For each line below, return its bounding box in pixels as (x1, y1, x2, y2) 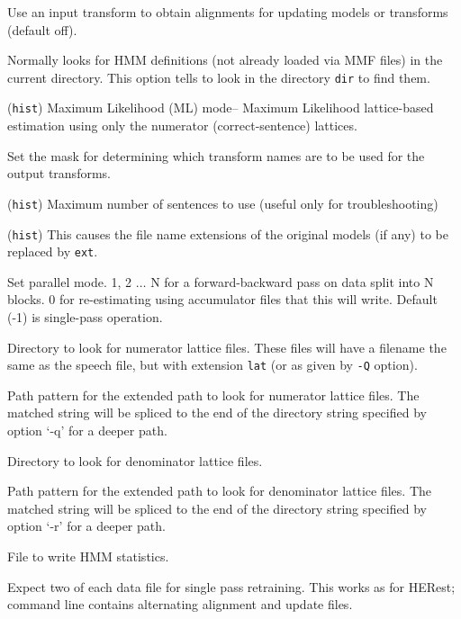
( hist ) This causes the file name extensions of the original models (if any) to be (7, 224, 448, 243)
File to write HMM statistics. (7, 547, 169, 566)
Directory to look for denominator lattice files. (7, 451, 263, 470)
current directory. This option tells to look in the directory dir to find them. (7, 67, 430, 86)
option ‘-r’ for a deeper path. (7, 516, 166, 535)
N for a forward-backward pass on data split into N (150, 272, 434, 291)
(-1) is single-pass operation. (7, 308, 163, 327)
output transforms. (7, 164, 111, 183)
